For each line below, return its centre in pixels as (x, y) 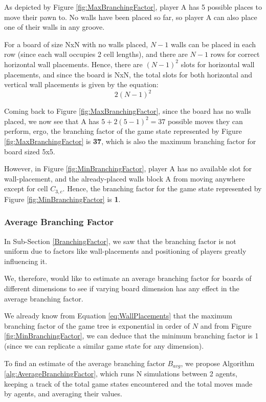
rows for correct (235, 54)
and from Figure (226, 325)
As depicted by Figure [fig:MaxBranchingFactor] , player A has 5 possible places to (133, 7)
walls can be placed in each (213, 44)
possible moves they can (205, 121)
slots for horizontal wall (218, 64)
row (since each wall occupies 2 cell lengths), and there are (96, 54)
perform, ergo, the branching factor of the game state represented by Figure (123, 131)
